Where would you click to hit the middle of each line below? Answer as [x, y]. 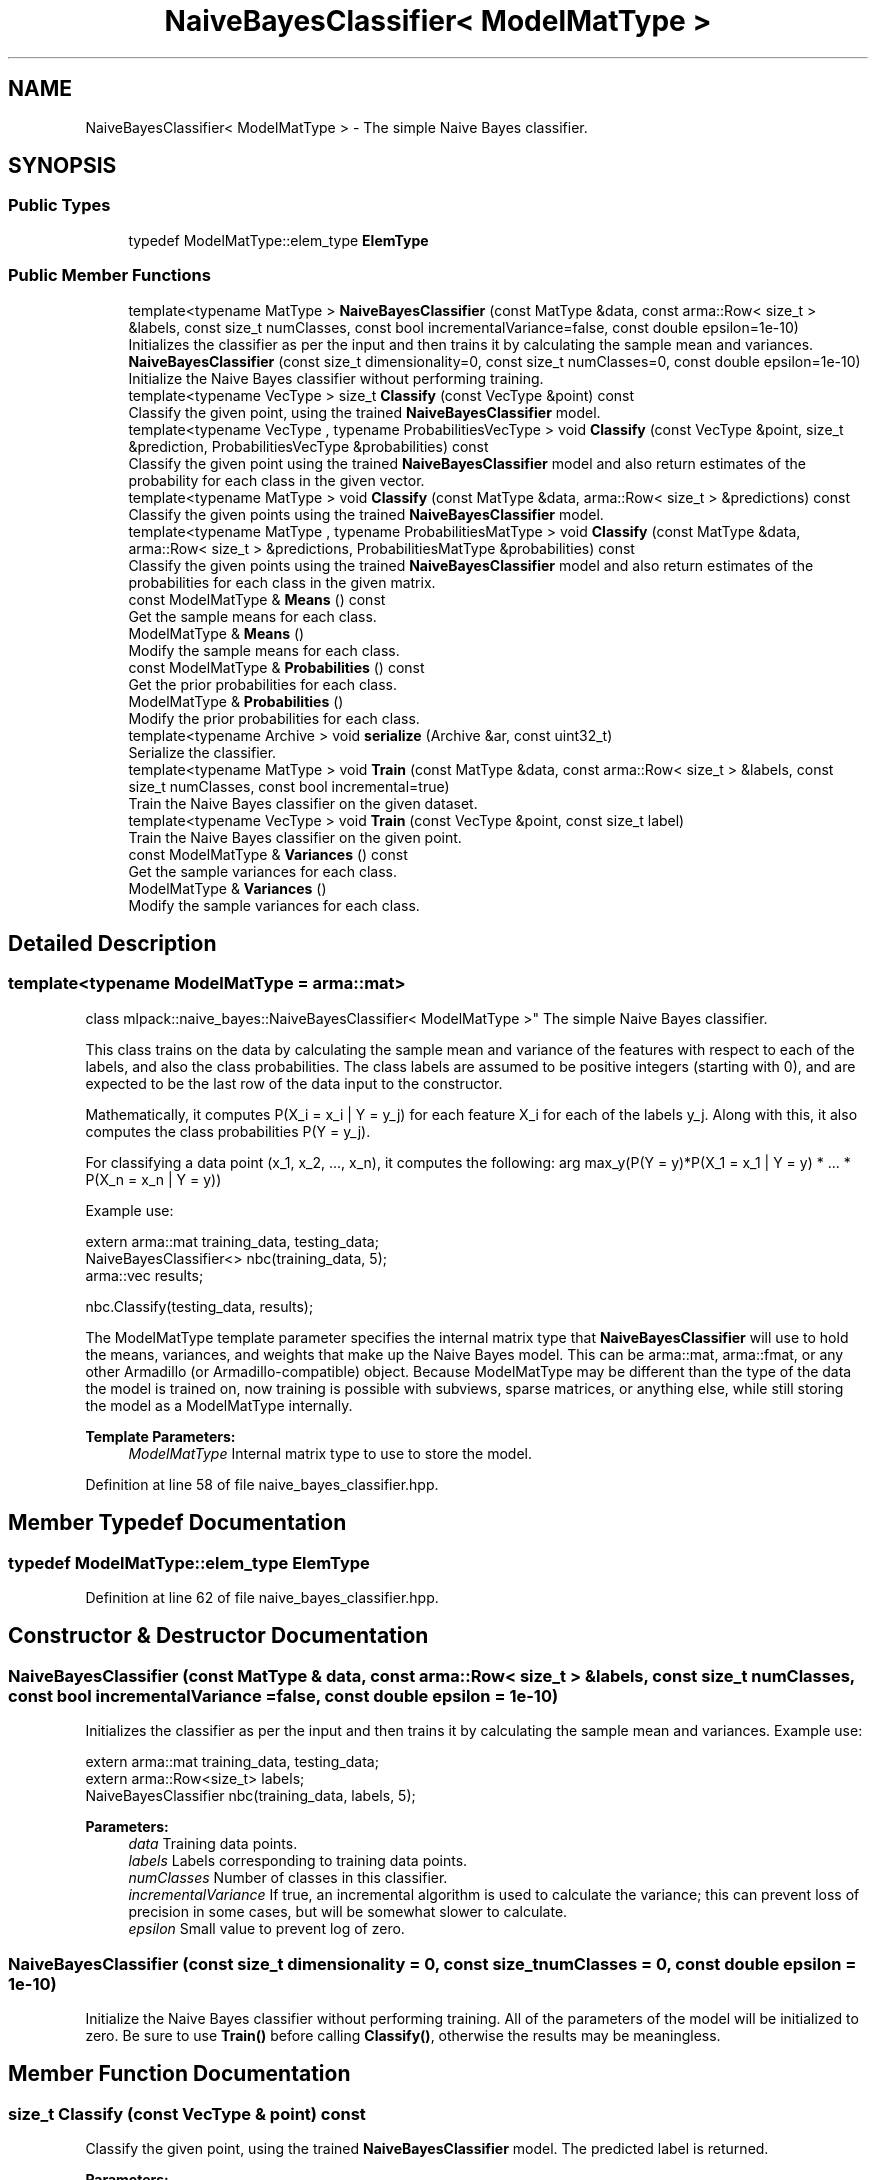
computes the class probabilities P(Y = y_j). [228, 1131]
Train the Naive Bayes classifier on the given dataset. [303, 803]
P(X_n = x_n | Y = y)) [153, 1179]
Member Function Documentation [179, 2074]
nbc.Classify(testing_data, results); [199, 1306]
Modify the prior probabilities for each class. [274, 718]
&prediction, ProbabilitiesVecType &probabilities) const [308, 446]
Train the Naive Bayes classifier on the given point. [295, 837]
